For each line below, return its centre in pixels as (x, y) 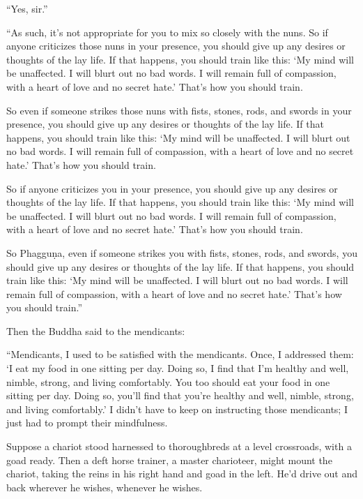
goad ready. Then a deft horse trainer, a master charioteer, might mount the (169, 460)
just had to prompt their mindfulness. (87, 423)
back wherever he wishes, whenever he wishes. (105, 487)
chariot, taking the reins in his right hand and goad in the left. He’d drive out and (182, 474)
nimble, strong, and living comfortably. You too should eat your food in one (168, 381)
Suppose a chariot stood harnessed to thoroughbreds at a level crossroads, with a (179, 446)
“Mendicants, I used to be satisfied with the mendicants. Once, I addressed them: (180, 354)
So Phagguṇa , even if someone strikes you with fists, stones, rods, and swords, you (182, 252)
